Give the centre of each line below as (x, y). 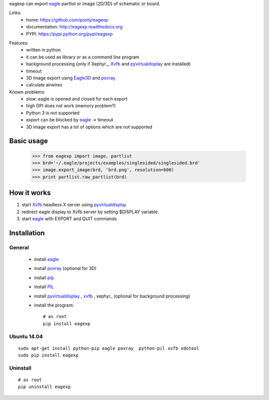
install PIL (44, 287)
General (19, 247)
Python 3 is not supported (53, 113)
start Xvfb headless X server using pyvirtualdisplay (74, 205)
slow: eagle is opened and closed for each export (77, 99)
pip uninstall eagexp (44, 387)
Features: (19, 43)
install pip (44, 278)
